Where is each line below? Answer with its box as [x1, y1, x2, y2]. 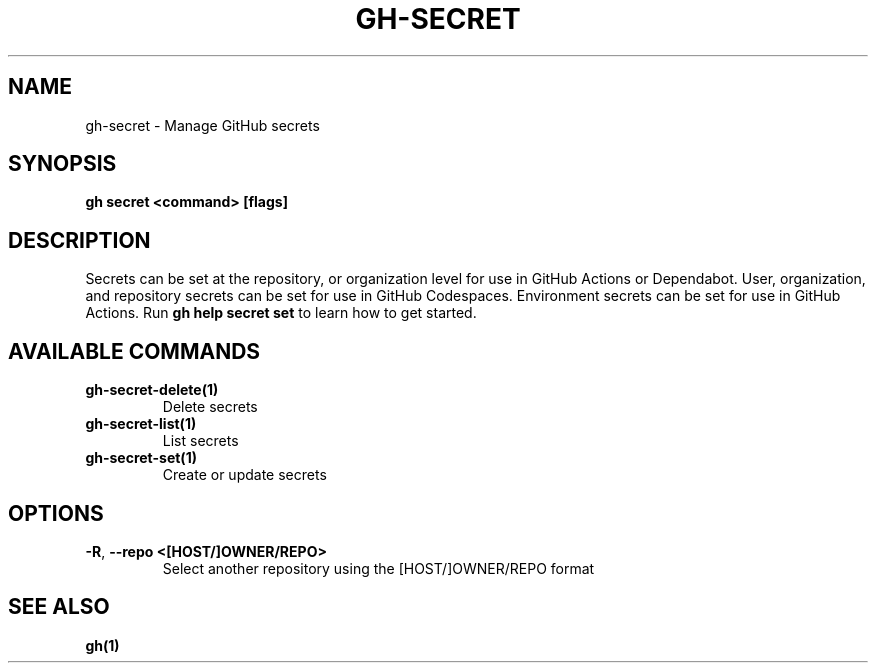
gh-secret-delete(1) [85, 381, 219, 399]
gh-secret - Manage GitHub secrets [85, 116, 320, 134]
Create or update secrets [162, 466, 327, 484]
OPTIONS [8, 500, 104, 526]
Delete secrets [162, 398, 258, 416]
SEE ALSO [8, 594, 110, 620]
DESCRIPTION [8, 227, 151, 253]
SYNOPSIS [8, 151, 117, 177]
